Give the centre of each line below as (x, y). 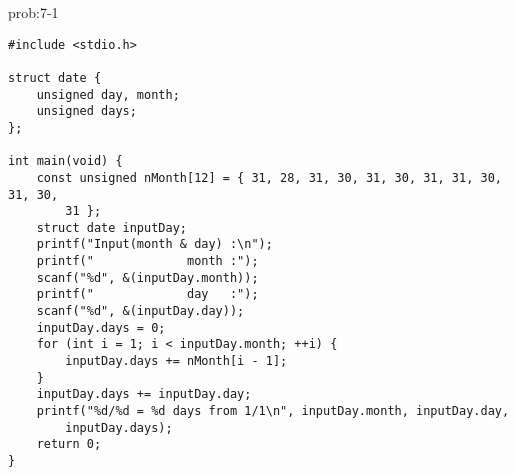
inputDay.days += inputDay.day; (144, 394)
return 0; (69, 444)
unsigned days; (86, 111)
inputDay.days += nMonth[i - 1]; (176, 361)
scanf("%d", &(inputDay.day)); (140, 311)
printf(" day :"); (147, 294)
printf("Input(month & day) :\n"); (154, 244)
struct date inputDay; (111, 227)
